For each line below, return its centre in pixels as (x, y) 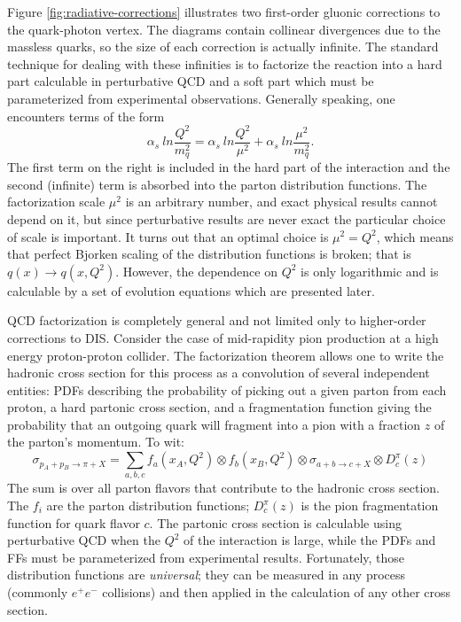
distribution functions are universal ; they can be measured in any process (207, 575)
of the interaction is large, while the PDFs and (310, 540)
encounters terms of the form (86, 116)
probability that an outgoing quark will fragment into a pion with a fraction (214, 424)
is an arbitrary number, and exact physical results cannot (281, 202)
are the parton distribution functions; (148, 505)
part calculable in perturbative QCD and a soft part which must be (191, 81)
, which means (415, 236)
